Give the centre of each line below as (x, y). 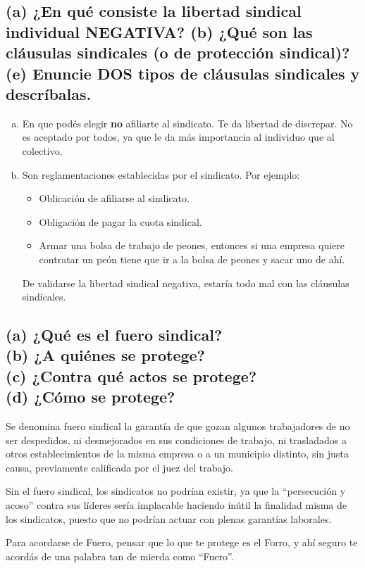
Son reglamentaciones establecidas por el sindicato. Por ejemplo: (161, 174)
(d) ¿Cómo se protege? (91, 397)
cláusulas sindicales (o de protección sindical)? (178, 52)
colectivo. (42, 150)
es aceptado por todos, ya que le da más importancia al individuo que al (178, 137)
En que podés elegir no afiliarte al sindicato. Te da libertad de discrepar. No (187, 123)
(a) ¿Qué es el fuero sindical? (114, 335)
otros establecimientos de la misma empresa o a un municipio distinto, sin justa (177, 454)
